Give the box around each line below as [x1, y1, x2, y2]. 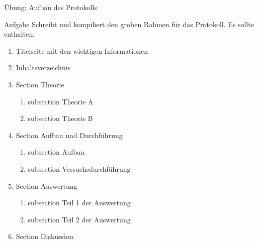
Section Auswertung [16, 180, 77, 191]
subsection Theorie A [28, 96, 94, 106]
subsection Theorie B [28, 113, 93, 124]
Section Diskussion [16, 231, 73, 241]
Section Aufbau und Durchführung [16, 130, 123, 140]
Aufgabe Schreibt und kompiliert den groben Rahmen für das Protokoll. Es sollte [4, 19, 254, 29]
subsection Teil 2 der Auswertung [28, 214, 131, 224]
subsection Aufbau [28, 147, 85, 157]
